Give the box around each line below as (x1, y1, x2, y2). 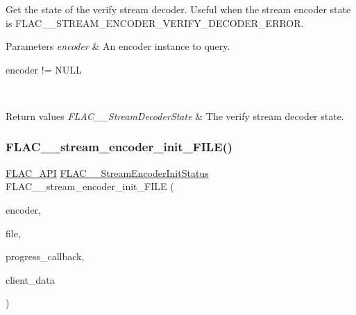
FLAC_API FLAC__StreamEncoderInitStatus (6, 165, 209, 180)
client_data (6, 272, 55, 287)
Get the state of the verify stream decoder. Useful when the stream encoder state (6, 2, 351, 16)
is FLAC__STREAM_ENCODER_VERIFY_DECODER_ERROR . (6, 15, 304, 30)
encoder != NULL (6, 62, 82, 76)
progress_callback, (6, 249, 85, 264)
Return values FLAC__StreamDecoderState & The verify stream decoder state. (6, 108, 344, 123)
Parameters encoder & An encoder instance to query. (6, 39, 230, 53)
